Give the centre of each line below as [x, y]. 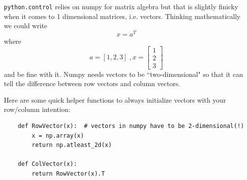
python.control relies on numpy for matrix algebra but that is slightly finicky [121, 6]
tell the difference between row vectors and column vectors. [92, 83]
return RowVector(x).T [68, 173]
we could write [26, 26]
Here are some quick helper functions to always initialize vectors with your [115, 99]
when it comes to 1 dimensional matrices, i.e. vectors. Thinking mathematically [122, 16]
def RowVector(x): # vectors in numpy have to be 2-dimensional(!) [131, 126]
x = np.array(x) [58, 135]
